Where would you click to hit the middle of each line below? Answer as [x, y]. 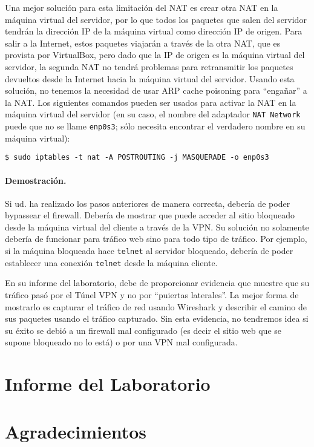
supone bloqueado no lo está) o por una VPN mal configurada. [121, 342]
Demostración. [36, 180]
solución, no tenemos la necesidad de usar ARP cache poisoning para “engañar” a [156, 90]
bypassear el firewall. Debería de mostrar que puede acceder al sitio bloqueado [150, 215]
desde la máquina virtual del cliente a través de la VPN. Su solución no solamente [157, 227]
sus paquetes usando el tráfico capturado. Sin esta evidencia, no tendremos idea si [157, 318]
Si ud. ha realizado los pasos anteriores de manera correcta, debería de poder [148, 203]
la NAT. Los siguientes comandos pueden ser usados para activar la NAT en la [151, 102]
